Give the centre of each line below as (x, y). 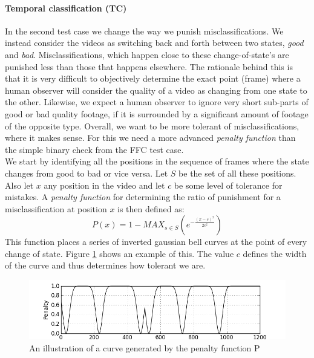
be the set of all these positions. (237, 173)
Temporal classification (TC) (66, 8)
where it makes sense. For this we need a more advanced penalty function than (150, 138)
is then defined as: (151, 208)
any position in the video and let (104, 185)
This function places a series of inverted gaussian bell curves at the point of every (156, 242)
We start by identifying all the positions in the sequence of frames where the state (157, 161)
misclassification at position (56, 208)
